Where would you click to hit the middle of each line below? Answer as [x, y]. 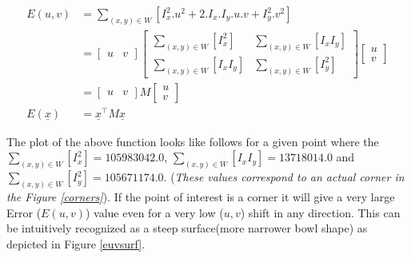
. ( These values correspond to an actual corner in [284, 177]
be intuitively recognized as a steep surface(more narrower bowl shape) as [187, 228]
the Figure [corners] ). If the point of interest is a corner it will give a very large [201, 197]
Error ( [24, 212]
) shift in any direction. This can [320, 212]
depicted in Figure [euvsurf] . [76, 243]
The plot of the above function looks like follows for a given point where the [193, 141]
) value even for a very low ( [154, 212]
